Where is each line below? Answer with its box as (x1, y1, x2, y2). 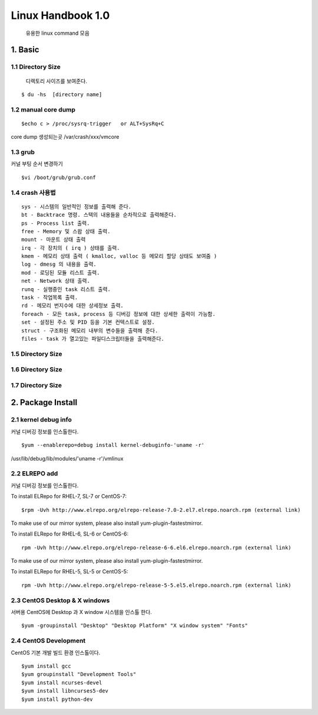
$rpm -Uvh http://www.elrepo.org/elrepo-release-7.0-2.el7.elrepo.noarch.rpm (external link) (21, 507, 301, 513)
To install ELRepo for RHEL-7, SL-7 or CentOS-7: (11, 493, 127, 500)
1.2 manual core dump (11, 105, 76, 113)
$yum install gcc (21, 662, 71, 670)
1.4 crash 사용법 (11, 188, 56, 197)
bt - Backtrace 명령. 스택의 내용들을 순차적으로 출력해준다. (21, 211, 177, 218)
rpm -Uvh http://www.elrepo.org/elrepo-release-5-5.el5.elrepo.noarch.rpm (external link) (21, 582, 291, 589)
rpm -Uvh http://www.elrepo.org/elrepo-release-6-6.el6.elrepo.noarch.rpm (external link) (21, 544, 291, 551)
